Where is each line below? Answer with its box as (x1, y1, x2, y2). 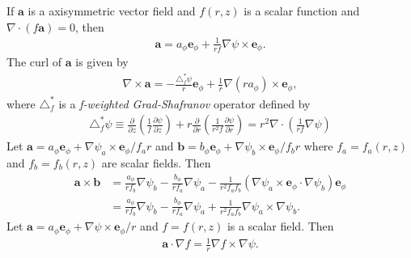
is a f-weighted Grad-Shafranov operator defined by (58, 95, 311, 112)
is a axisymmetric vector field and (28, 2, 196, 19)
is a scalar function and (244, 2, 360, 19)
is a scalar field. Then (227, 218, 334, 235)
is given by (75, 53, 129, 70)
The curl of (6, 53, 62, 70)
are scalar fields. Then (101, 154, 211, 171)
